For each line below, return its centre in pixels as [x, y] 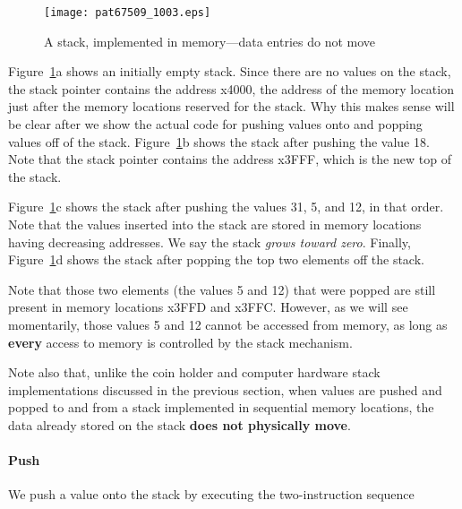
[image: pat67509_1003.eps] [128, 13]
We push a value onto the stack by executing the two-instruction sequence [211, 494]
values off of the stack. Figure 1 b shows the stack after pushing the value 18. [219, 141]
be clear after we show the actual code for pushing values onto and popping [215, 124]
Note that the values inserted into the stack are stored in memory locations [215, 224]
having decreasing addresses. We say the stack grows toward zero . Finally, [210, 242]
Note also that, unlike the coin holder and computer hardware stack [194, 372]
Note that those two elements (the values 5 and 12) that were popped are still [222, 289]
